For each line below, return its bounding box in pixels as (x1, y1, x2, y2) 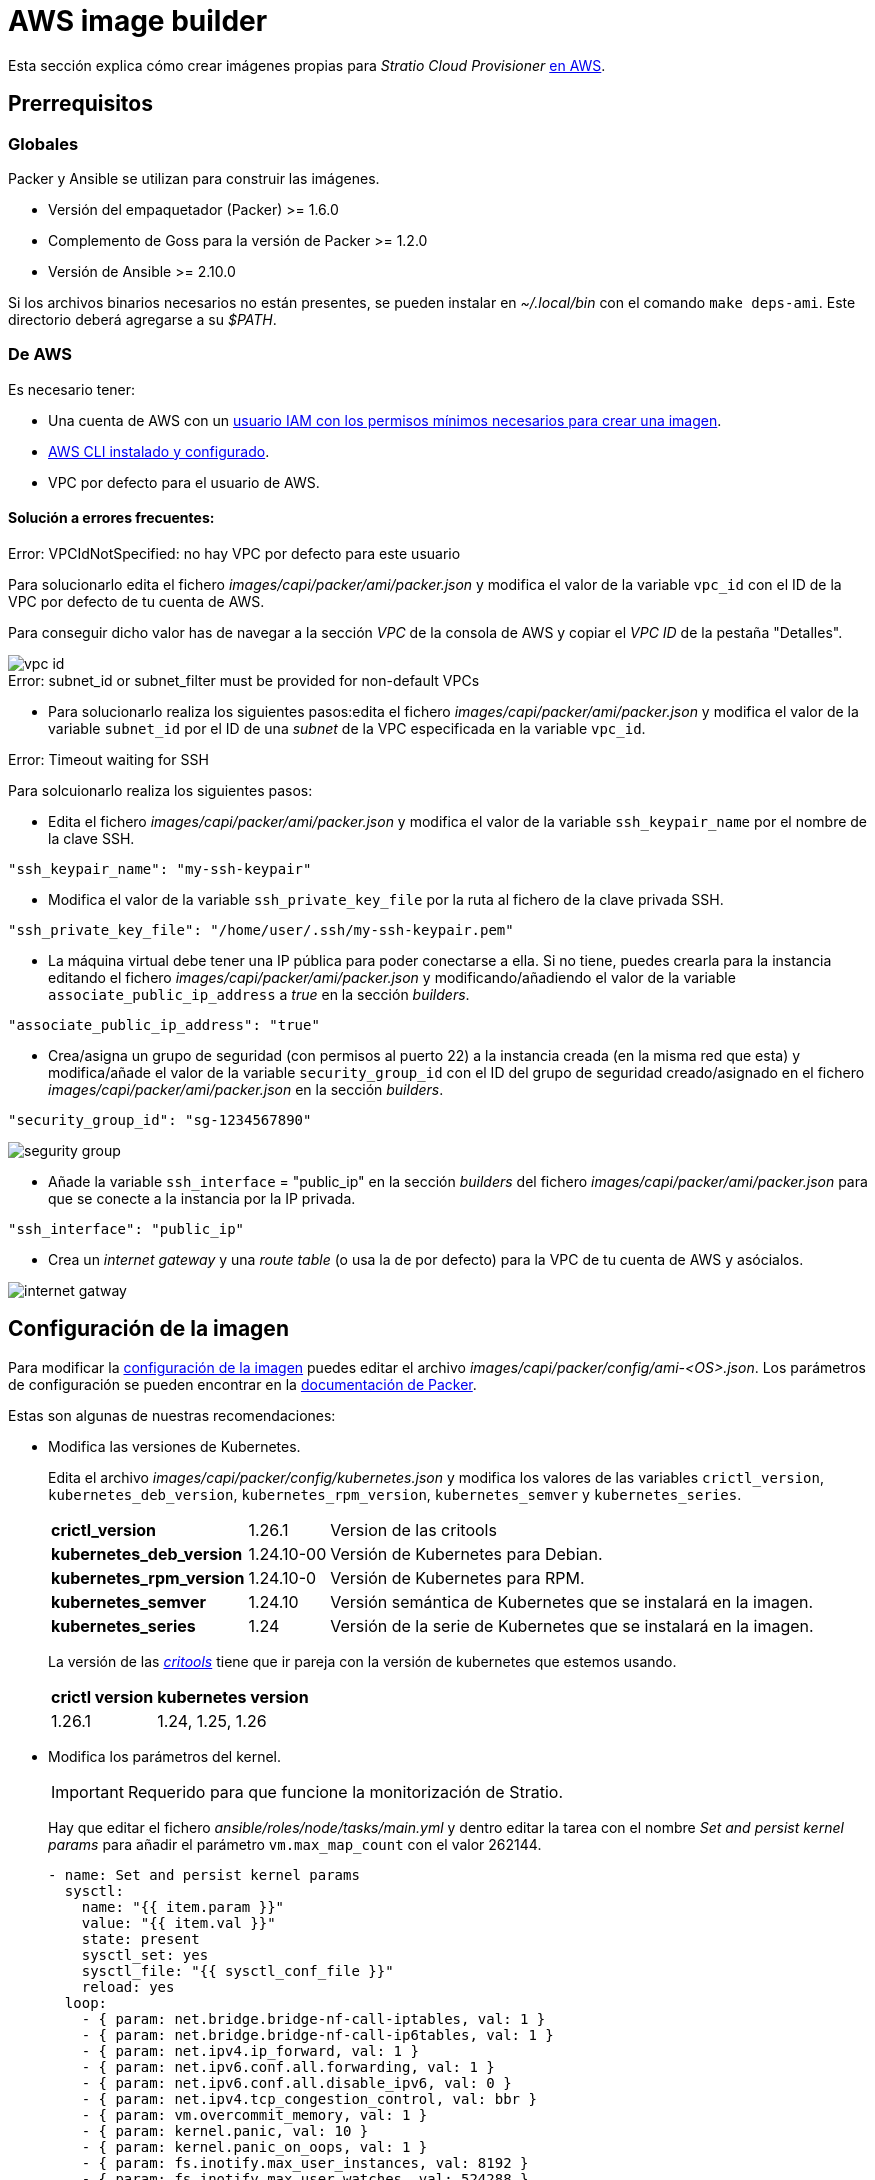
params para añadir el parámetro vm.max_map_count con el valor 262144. (48, 1835, 542, 1853)
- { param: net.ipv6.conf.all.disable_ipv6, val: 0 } (81, 2074, 512, 2091)
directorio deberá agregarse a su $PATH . (8, 310, 277, 328)
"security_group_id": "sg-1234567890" (8, 1111, 312, 1128)
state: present (81, 1930, 200, 1947)
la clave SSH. (48, 829, 135, 847)
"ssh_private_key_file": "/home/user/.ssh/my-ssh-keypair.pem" (8, 921, 514, 938)
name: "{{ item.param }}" (81, 1898, 285, 1915)
